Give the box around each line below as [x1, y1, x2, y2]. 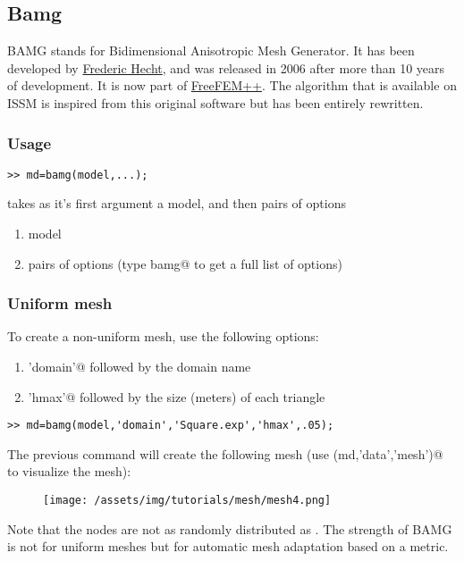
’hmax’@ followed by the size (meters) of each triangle [28, 387, 325, 406]
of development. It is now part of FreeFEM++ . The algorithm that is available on [7, 76, 457, 95]
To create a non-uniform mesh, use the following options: [7, 327, 319, 346]
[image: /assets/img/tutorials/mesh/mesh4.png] [43, 494, 332, 507]
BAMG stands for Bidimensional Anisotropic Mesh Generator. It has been [7, 41, 415, 60]
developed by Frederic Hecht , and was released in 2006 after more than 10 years [7, 58, 445, 77]
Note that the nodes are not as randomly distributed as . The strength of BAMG [7, 519, 452, 538]
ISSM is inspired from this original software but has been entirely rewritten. [7, 93, 424, 112]
